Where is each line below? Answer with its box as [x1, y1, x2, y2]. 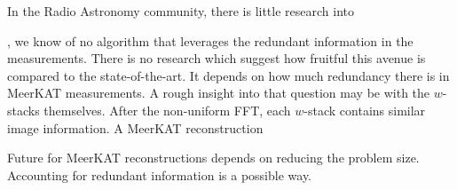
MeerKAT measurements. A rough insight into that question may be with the [7, 83, 430, 102]
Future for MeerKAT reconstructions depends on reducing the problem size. [7, 148, 420, 167]
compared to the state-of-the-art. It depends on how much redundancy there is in [7, 66, 450, 84]
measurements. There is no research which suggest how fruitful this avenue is [7, 49, 426, 67]
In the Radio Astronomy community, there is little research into [7, 2, 355, 20]
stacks [7, 100, 40, 119]
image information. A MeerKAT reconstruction [7, 118, 264, 137]
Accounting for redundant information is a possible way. [7, 165, 311, 184]
